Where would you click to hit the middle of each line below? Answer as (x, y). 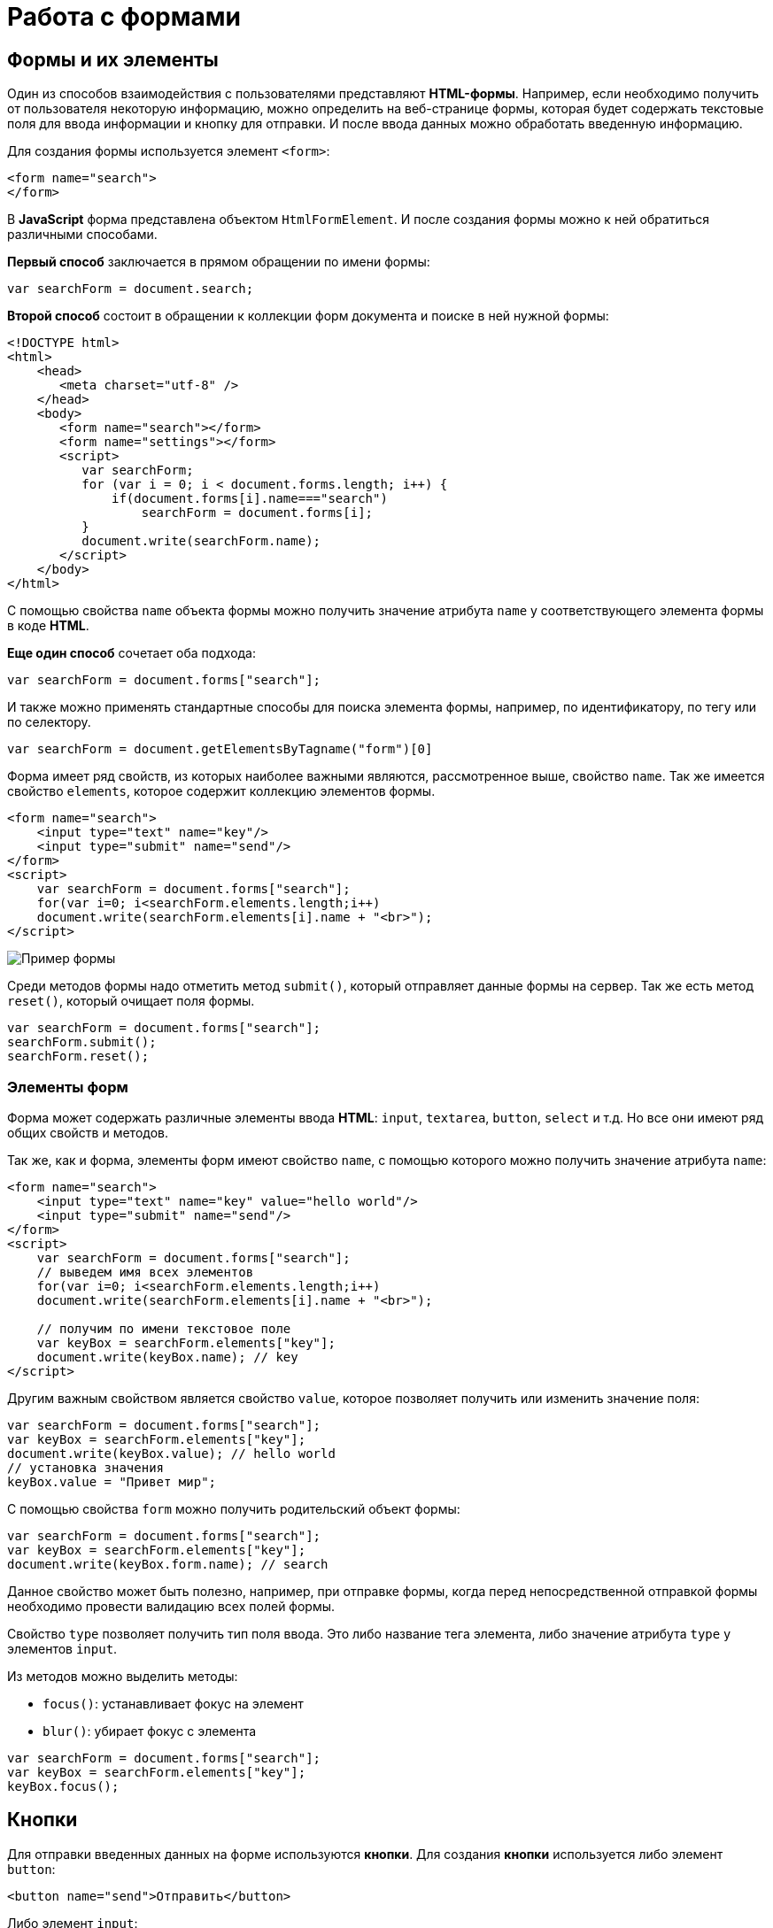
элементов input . (62, 1648)
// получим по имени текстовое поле (164, 1328)
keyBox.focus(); (63, 1786)
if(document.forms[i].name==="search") (250, 499)
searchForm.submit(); (82, 1042)
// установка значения (86, 1467)
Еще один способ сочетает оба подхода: (132, 653)
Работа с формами (124, 17)
